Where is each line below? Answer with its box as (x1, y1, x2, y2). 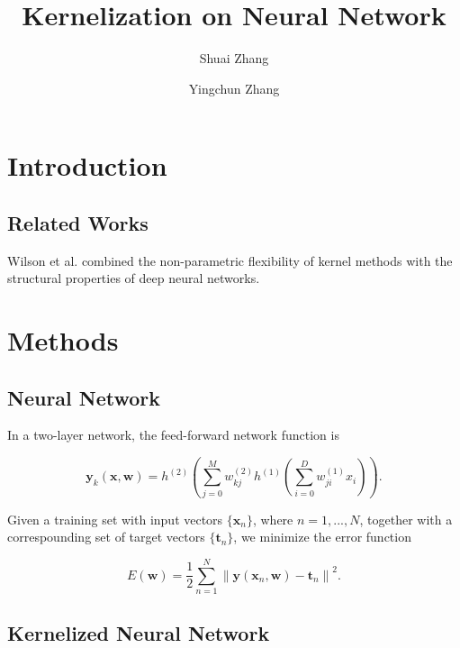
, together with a (359, 509, 453, 528)
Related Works (7, 208, 149, 236)
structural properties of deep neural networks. (7, 269, 260, 287)
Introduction (7, 147, 167, 184)
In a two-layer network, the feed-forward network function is (7, 425, 339, 444)
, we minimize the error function (233, 527, 411, 546)
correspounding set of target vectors (7, 527, 205, 546)
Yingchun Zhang (188, 78, 280, 97)
